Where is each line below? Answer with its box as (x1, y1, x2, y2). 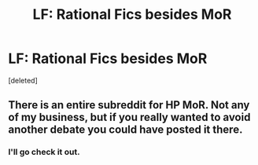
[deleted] (8, 75, 38, 85)
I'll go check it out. (8, 147, 80, 158)
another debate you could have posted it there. (8, 123, 243, 137)
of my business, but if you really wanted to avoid (8, 111, 251, 124)
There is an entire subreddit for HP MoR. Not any (8, 98, 250, 112)
